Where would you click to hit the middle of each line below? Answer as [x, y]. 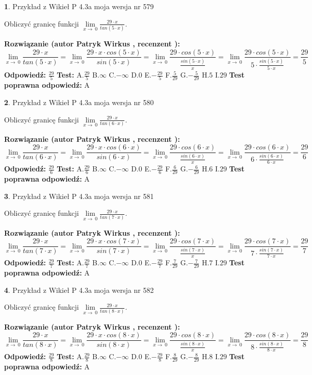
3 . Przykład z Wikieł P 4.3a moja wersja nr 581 [79, 196]
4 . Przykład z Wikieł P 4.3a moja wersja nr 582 [79, 290]
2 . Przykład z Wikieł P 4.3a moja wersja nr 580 [79, 102]
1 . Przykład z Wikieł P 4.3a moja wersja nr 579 [79, 6]
